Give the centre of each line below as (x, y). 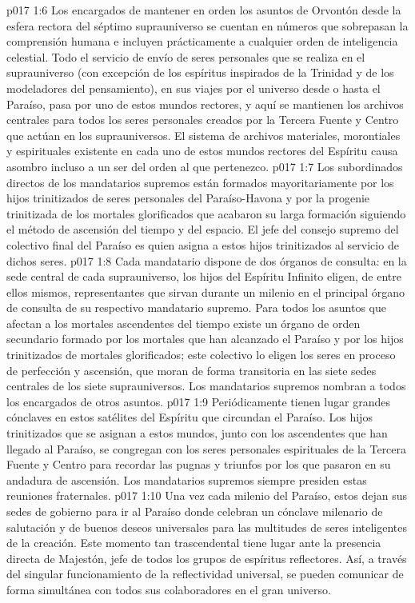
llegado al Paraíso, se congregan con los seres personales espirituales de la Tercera (207, 448)
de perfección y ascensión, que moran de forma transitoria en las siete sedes (192, 370)
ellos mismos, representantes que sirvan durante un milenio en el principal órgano (206, 292)
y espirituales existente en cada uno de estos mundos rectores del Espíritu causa (202, 151)
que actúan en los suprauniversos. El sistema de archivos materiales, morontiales (204, 135)
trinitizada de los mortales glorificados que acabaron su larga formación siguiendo (206, 213)
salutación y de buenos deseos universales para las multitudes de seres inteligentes (207, 527)
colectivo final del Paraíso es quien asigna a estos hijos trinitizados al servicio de (203, 244)
